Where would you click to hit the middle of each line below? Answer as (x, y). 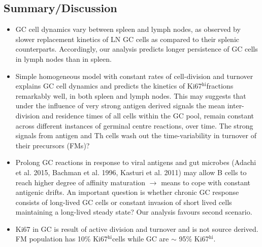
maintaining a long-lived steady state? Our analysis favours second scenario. (134, 212)
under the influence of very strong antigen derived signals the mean (120, 106)
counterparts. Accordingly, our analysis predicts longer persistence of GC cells (137, 49)
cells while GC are (140, 239)
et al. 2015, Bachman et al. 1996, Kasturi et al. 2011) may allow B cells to (131, 172)
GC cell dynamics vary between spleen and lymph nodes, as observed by (128, 29)
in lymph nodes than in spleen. (63, 58)
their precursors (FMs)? (53, 145)
